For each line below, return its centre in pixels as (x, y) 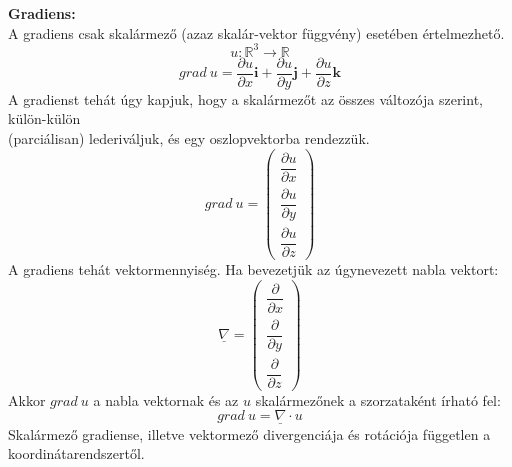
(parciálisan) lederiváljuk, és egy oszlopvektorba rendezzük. (189, 137)
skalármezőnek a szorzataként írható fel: (378, 399)
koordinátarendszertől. (76, 453)
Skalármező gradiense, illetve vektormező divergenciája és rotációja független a (249, 433)
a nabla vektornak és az (166, 399)
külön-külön (44, 118)
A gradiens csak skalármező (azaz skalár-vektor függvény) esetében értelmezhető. (256, 32)
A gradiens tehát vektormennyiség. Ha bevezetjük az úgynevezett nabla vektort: (253, 268)
